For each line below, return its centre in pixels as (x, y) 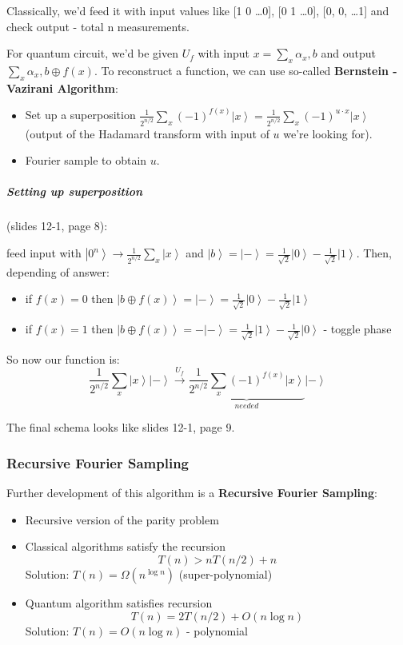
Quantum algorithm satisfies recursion (119, 602)
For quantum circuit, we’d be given (92, 53)
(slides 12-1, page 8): (57, 226)
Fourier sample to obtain (86, 160)
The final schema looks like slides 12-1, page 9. (121, 427)
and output (348, 53)
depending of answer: (58, 271)
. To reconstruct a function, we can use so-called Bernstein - (245, 70)
